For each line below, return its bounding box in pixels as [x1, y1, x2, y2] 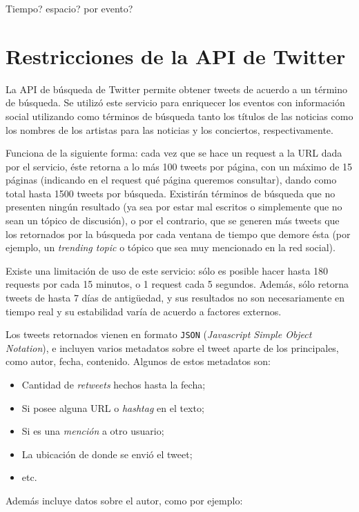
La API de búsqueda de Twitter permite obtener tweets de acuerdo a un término [6, 81, 347, 96]
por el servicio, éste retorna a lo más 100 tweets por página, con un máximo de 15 [6, 159, 353, 173]
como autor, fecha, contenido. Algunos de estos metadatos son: [6, 354, 271, 368]
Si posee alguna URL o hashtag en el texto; [21, 400, 204, 415]
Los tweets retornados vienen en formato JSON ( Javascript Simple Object [6, 327, 312, 342]
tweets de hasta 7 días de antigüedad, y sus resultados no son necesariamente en [6, 291, 345, 305]
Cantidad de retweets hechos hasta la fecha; [21, 377, 206, 392]
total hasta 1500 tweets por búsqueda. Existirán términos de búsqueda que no [6, 186, 336, 200]
